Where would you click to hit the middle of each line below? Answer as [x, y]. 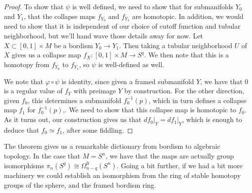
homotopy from [27, 64]
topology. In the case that [42, 156]
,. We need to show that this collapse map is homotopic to [150, 110]
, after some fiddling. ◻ [98, 130]
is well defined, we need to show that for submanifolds [153, 6]
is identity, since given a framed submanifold [128, 81]
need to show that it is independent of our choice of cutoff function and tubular [122, 26]
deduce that [22, 130]
